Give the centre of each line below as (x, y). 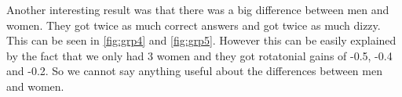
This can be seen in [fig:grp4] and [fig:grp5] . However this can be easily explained (201, 40)
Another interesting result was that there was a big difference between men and (198, 9)
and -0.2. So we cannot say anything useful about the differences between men (194, 71)
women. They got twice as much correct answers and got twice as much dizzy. (194, 25)
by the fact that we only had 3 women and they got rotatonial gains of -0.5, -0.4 (199, 55)
